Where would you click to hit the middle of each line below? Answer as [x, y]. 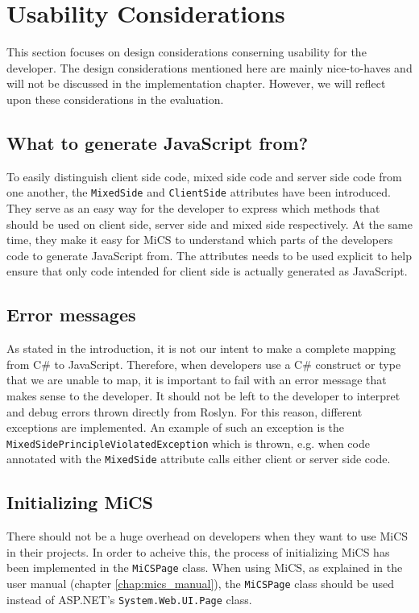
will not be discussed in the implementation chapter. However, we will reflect [196, 83]
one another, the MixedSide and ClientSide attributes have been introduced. [199, 192]
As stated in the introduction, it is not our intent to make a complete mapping [201, 348]
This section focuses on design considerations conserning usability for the [187, 52]
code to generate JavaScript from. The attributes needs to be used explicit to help [209, 255]
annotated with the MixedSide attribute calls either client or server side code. [199, 459]
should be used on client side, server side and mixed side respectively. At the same [209, 224]
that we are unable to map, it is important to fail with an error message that [197, 380]
